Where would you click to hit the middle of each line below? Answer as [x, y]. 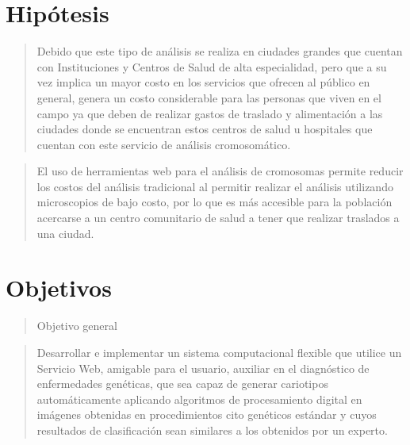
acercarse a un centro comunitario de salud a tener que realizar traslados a [218, 218]
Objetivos [59, 288]
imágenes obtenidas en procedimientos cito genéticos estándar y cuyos [207, 414]
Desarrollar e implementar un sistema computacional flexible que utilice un [219, 352]
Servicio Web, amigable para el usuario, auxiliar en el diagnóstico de [203, 368]
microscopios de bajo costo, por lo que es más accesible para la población [215, 202]
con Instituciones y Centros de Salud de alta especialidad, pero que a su [212, 66]
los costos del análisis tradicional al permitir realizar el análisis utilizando [215, 186]
